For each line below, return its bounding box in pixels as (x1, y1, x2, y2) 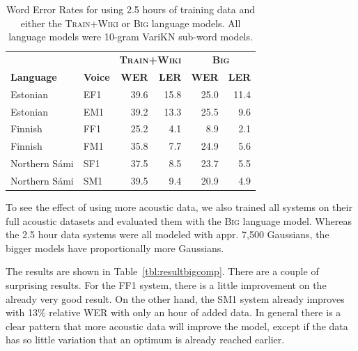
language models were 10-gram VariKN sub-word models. (8, 29, 253, 44)
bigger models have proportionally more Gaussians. (6, 240, 224, 255)
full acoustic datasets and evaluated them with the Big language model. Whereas (6, 213, 352, 228)
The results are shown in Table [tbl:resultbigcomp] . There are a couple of (6, 264, 319, 279)
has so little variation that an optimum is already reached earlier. (6, 332, 285, 347)
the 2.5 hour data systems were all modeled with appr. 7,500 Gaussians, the (6, 227, 329, 242)
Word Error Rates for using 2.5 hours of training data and (6, 2, 256, 16)
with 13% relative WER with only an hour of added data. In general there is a (6, 305, 341, 320)
